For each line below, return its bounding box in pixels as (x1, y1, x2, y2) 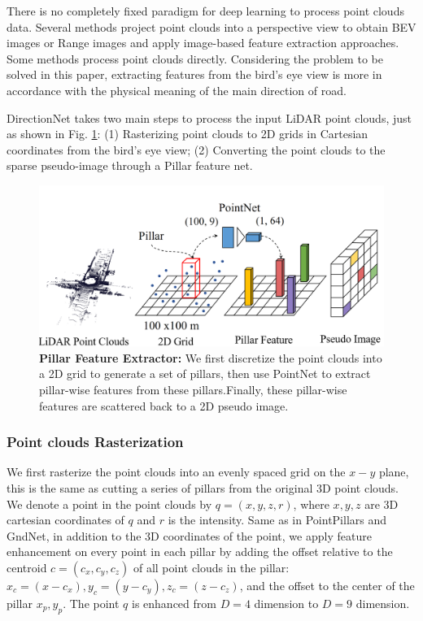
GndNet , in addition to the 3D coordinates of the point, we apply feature (7, 527, 372, 544)
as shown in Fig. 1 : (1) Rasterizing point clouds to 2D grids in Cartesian (7, 125, 368, 142)
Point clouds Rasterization (7, 432, 184, 452)
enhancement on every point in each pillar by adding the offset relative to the (7, 543, 393, 560)
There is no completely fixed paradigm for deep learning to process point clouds (7, 2, 404, 19)
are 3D (364, 495, 399, 512)
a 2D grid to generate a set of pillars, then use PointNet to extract (39, 365, 371, 382)
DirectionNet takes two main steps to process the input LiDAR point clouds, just (7, 109, 412, 126)
